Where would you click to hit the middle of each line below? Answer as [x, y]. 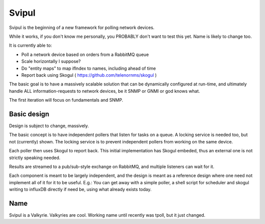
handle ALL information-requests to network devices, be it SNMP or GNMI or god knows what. [105, 91]
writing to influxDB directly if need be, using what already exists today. [80, 190]
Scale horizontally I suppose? [51, 61]
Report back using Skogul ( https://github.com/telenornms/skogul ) [89, 75]
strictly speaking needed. [35, 158]
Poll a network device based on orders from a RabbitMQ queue [85, 55]
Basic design [29, 114]
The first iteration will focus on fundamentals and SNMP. [66, 100]
